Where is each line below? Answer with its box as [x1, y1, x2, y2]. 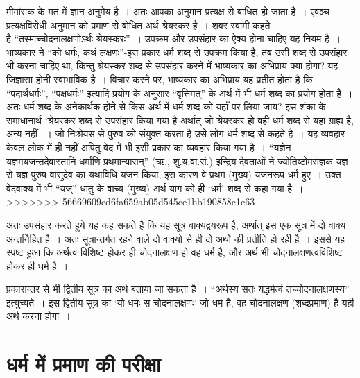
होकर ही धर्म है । [6, 258, 69, 273]
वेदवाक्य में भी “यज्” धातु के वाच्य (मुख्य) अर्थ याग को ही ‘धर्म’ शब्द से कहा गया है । [6, 180, 304, 195]
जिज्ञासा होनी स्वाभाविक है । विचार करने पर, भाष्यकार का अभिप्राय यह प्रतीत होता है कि [6, 71, 313, 86]
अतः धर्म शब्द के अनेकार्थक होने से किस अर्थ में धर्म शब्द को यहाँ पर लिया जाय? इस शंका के [6, 99, 326, 114]
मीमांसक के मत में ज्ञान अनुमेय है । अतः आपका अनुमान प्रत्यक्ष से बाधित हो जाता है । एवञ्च [6, 4, 330, 18]
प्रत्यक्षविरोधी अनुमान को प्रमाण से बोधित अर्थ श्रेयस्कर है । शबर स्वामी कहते [6, 17, 271, 32]
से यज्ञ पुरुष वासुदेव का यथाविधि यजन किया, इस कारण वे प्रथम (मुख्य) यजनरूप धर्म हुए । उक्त [6, 167, 341, 182]
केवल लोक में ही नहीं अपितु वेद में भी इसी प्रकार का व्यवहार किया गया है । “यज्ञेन [6, 139, 291, 154]
